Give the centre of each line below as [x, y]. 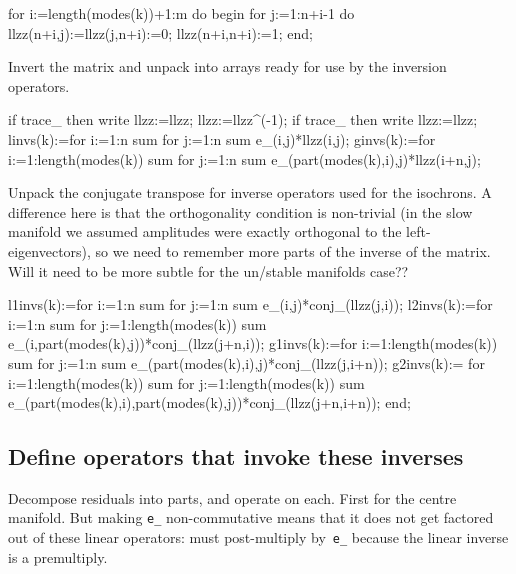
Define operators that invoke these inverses [236, 456]
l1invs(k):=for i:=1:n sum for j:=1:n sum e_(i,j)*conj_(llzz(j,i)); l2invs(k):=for [250, 304]
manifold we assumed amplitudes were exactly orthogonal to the [205, 231]
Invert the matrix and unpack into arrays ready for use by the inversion [227, 66]
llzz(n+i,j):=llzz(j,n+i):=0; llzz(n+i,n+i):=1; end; [160, 32]
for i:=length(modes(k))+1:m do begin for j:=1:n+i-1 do [181, 13]
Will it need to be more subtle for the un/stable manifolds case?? [208, 270]
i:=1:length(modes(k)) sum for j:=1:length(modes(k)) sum [186, 382]
